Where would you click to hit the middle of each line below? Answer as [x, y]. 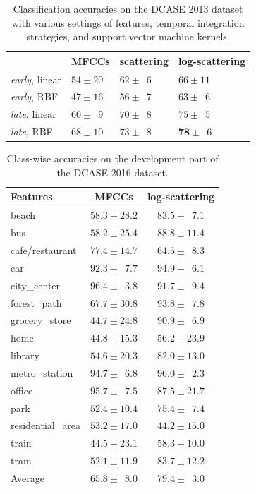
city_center [36, 285]
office [22, 390]
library [25, 355]
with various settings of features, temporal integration [128, 22]
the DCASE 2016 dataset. [112, 172]
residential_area [45, 425]
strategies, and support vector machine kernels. [128, 36]
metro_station [42, 372]
